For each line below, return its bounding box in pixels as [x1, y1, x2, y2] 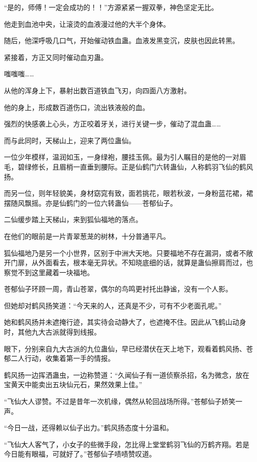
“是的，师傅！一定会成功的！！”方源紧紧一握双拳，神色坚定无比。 [4, 2, 218, 12]
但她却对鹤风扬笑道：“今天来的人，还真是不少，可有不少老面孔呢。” [4, 300, 222, 310]
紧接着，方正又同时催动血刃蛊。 [4, 52, 108, 62]
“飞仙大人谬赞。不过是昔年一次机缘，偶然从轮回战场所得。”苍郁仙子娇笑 [4, 396, 236, 406]
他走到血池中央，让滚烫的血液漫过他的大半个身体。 [4, 18, 170, 29]
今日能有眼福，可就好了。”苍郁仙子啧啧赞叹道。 [4, 449, 156, 459]
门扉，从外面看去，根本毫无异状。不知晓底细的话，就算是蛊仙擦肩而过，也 [10, 257, 253, 268]
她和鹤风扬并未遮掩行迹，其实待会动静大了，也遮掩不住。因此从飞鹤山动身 [4, 317, 246, 327]
